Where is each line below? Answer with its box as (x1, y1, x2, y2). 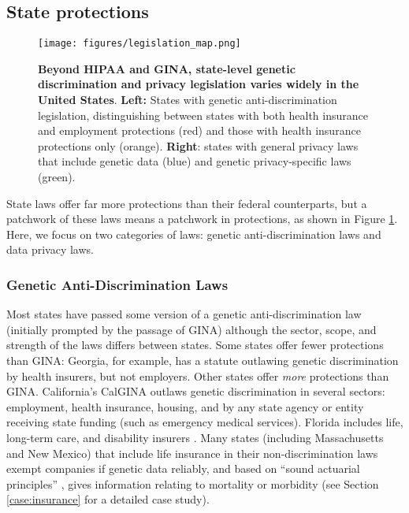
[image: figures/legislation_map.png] (38, 38, 241, 50)
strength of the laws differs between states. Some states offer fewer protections (6, 336, 384, 353)
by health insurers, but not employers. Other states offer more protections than (6, 367, 389, 384)
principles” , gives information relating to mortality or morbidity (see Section (6, 475, 379, 492)
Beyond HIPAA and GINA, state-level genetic (38, 60, 296, 76)
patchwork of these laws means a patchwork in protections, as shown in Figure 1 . (6, 210, 398, 227)
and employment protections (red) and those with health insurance (38, 122, 361, 139)
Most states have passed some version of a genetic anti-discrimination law (6, 306, 362, 322)
